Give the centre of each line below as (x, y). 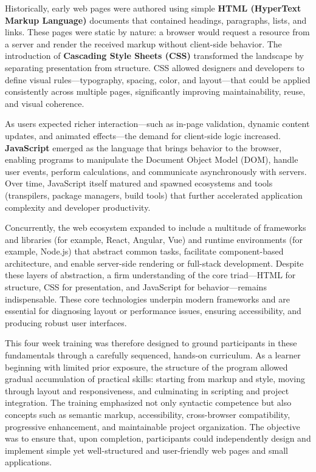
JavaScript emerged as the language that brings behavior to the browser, (143, 147)
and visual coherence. (45, 103)
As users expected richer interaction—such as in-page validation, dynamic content (157, 124)
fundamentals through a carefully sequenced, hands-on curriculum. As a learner (153, 355)
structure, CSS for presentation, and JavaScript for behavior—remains (136, 287)
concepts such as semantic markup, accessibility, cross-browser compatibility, (148, 414)
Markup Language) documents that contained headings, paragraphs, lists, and (156, 20)
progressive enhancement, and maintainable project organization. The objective (153, 426)
